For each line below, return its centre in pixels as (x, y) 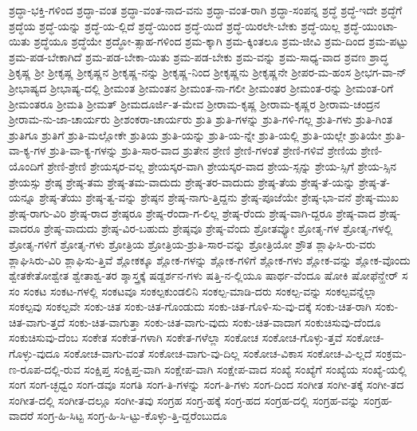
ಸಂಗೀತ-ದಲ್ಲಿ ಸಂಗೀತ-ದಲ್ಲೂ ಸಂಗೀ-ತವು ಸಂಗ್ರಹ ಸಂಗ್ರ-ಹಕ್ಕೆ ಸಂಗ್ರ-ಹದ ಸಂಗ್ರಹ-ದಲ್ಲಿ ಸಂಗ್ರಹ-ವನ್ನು (185, 400)
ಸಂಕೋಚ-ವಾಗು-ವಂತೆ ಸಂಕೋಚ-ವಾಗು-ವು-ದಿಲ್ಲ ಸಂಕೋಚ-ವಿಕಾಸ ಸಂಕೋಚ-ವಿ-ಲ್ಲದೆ (218, 353)
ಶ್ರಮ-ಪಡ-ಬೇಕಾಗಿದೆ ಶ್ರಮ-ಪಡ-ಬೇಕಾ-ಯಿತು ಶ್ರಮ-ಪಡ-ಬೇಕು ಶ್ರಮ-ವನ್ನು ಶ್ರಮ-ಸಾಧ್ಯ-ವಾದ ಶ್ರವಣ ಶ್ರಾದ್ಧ (199, 56)
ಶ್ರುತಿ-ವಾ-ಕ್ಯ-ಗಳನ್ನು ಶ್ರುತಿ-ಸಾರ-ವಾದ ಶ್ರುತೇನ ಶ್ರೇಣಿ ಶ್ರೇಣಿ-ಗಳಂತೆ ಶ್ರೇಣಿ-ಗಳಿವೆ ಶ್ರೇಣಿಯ (203, 150)
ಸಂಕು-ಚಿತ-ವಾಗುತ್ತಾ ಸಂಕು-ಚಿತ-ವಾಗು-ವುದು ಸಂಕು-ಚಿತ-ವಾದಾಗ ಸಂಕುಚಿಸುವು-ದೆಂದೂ (224, 321)
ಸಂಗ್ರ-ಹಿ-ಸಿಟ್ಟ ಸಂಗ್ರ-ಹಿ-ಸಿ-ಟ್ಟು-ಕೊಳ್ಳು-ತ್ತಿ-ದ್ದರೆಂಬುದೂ (132, 415)
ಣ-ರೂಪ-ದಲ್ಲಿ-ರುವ (45, 368)
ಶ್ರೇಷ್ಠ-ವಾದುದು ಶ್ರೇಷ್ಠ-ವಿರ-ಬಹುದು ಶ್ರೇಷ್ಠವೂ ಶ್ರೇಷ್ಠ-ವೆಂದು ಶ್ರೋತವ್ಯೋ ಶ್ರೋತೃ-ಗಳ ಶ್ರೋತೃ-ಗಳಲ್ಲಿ (218, 228)
